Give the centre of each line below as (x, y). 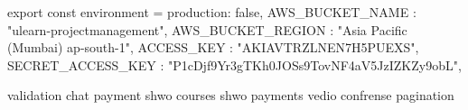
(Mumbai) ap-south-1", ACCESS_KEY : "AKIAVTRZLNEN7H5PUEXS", (213, 47)
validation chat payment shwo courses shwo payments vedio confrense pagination (231, 95)
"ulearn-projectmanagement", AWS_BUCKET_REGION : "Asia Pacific (207, 29)
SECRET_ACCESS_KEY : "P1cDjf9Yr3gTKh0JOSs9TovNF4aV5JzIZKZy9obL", (234, 64)
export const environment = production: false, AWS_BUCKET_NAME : (212, 12)
